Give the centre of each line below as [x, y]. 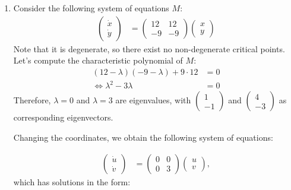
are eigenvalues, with [153, 100]
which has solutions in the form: [72, 181]
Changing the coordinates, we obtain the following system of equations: [143, 137]
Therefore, [32, 100]
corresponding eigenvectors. [63, 117]
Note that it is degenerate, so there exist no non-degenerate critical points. [149, 48]
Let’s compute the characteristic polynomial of [98, 60]
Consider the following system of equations [91, 8]
